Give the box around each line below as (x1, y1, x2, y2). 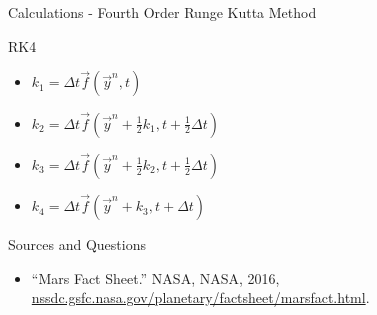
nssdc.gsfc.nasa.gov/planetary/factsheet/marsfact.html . (31, 287, 370, 308)
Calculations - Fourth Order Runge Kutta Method (8, 2, 317, 22)
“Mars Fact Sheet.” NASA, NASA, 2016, (31, 267, 280, 288)
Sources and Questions (8, 234, 146, 255)
